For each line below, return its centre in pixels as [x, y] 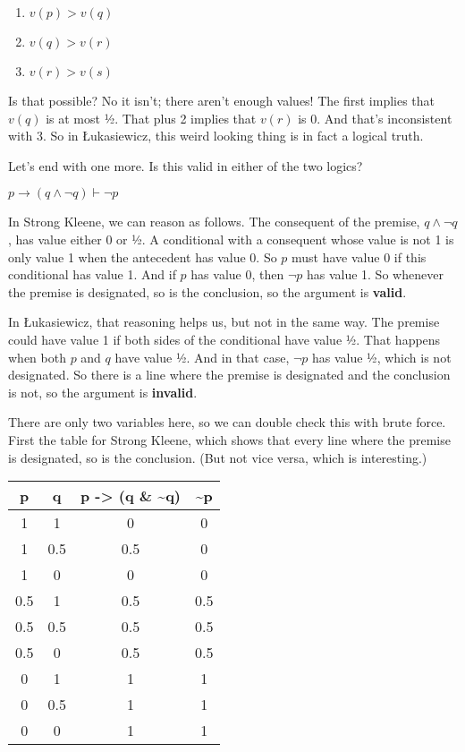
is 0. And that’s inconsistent [375, 118]
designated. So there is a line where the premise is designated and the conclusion [229, 375]
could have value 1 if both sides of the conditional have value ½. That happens [224, 339]
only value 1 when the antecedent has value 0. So [143, 256]
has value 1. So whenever [375, 274]
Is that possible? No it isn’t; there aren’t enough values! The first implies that [222, 100]
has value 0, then [237, 274]
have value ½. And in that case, [202, 357]
